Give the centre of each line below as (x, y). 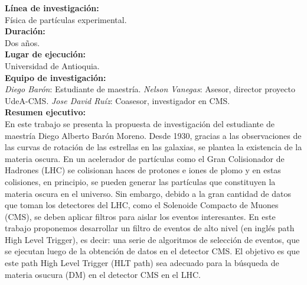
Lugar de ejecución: (45, 54)
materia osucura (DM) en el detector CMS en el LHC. (103, 274)
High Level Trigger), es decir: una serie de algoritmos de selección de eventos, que (152, 239)
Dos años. (22, 42)
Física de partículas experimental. (66, 19)
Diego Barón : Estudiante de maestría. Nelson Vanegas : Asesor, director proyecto (150, 89)
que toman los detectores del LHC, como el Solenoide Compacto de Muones (142, 205)
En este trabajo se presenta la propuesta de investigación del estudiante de (140, 123)
